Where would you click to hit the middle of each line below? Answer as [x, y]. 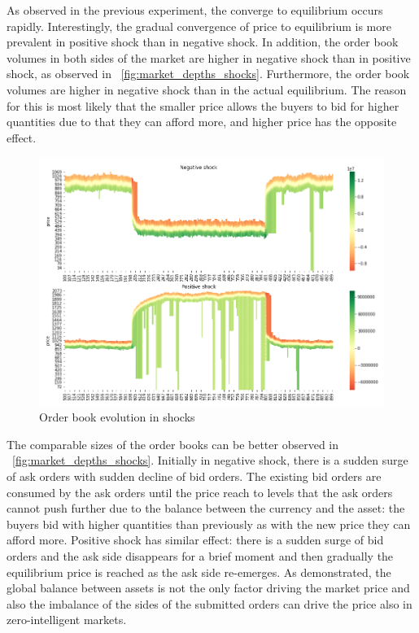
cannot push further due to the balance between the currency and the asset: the [206, 508]
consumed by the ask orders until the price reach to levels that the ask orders [200, 492]
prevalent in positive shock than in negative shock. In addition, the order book [203, 42]
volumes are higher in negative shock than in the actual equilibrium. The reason [207, 89]
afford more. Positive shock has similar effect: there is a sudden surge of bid [195, 540]
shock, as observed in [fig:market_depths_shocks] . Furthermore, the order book [208, 74]
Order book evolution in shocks [117, 417]
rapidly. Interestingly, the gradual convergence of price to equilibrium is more [199, 26]
